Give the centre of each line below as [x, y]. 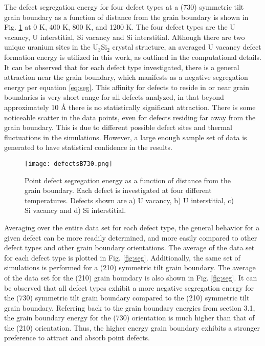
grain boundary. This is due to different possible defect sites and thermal [118, 127]
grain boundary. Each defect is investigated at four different [118, 190]
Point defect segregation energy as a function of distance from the [128, 180]
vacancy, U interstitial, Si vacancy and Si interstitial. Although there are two [125, 37]
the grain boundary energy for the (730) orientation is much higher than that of [129, 318]
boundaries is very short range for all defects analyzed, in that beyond [114, 97]
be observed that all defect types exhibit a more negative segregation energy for [129, 287]
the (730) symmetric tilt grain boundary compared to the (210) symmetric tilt [127, 298]
